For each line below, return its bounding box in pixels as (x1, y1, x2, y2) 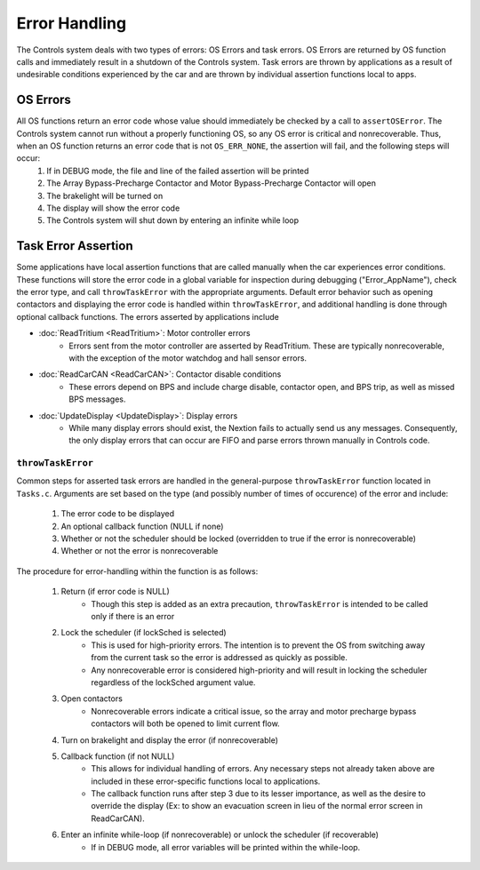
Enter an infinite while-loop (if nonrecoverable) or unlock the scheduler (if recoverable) (60, 829, 380, 840)
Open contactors (60, 693, 124, 704)
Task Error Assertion (16, 238, 133, 253)
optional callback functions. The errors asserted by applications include (16, 311, 279, 322)
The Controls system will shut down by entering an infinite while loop (46, 215, 300, 226)
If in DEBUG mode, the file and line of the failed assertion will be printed (46, 165, 309, 176)
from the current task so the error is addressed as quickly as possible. (91, 652, 348, 663)
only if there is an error (91, 611, 175, 621)
